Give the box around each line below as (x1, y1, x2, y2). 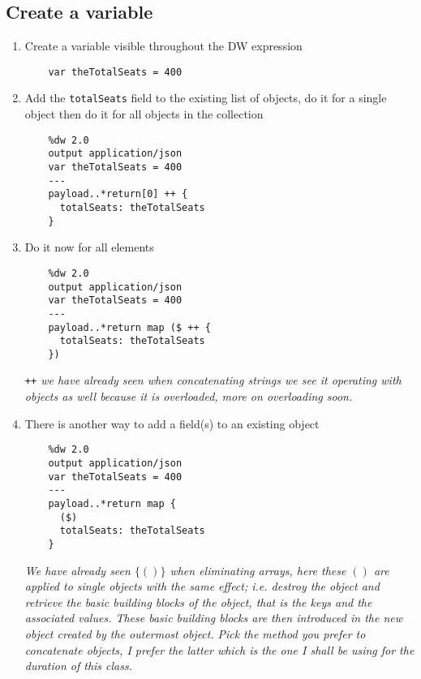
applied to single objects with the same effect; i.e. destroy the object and (24, 578, 380, 595)
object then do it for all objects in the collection (24, 105, 264, 122)
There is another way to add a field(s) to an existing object (24, 415, 320, 432)
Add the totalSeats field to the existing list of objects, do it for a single (24, 89, 387, 106)
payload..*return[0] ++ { (48, 188, 188, 200)
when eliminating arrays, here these (170, 561, 346, 578)
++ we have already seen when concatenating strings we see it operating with (24, 372, 402, 389)
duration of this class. (24, 657, 133, 674)
